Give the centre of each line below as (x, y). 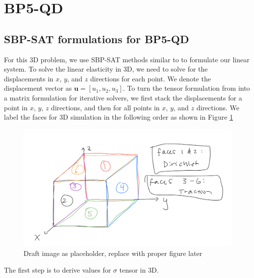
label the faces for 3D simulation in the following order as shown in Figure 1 (119, 117)
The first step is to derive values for (58, 269)
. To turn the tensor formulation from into (186, 88)
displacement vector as (38, 88)
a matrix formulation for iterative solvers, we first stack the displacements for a (123, 97)
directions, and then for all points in (105, 107)
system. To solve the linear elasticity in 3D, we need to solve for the (106, 69)
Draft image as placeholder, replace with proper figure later (113, 253)
